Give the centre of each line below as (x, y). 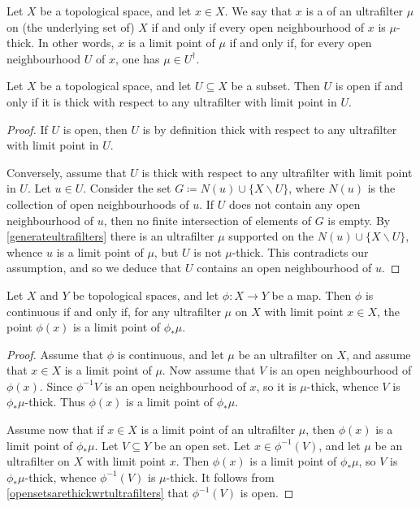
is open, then (95, 129)
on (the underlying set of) (71, 26)
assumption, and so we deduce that (94, 268)
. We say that (258, 11)
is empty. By (359, 220)
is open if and (369, 86)
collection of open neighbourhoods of (98, 204)
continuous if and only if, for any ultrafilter (114, 311)
